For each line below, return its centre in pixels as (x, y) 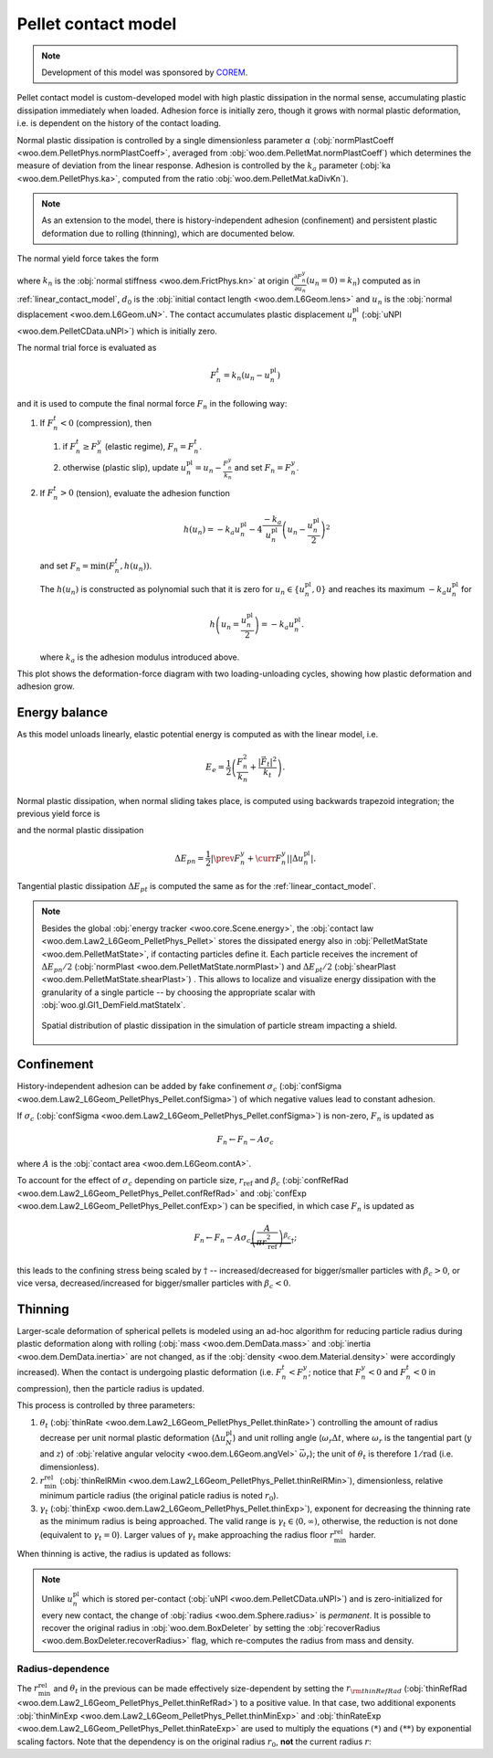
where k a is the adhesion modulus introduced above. (140, 658)
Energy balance (63, 713)
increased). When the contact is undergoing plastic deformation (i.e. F (149, 1371)
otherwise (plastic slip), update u (125, 468)
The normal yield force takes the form (88, 259)
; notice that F (335, 1371)
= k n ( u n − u (247, 376)
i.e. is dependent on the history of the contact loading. (119, 123)
